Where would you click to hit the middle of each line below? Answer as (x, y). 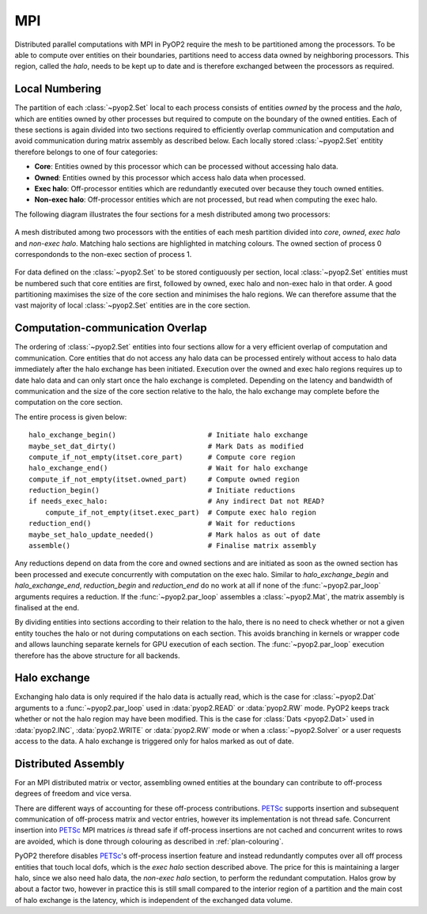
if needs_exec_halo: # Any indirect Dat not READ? (177, 501)
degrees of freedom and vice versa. (73, 794)
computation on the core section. (68, 402)
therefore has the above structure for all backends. (98, 655)
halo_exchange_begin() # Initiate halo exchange (168, 435)
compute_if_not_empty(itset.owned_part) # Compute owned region (164, 479)
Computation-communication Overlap (111, 328)
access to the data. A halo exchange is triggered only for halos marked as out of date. (154, 741)
